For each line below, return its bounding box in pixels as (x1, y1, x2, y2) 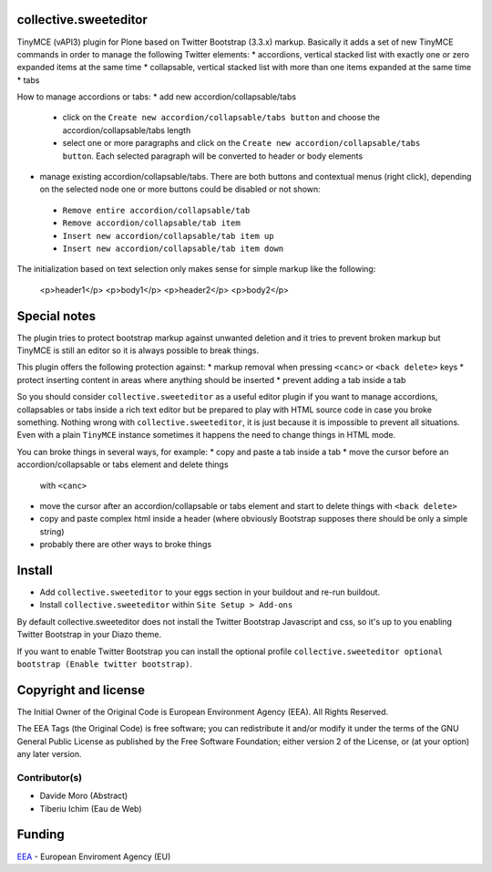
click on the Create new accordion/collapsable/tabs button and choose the (62, 112, 380, 123)
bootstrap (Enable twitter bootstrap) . (16, 659, 193, 670)
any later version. (16, 749, 82, 760)
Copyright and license (16, 682, 146, 698)
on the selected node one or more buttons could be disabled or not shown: (39, 183, 321, 195)
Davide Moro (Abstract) (39, 790, 128, 802)
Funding (16, 826, 66, 843)
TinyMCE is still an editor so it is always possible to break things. (16, 345, 260, 356)
